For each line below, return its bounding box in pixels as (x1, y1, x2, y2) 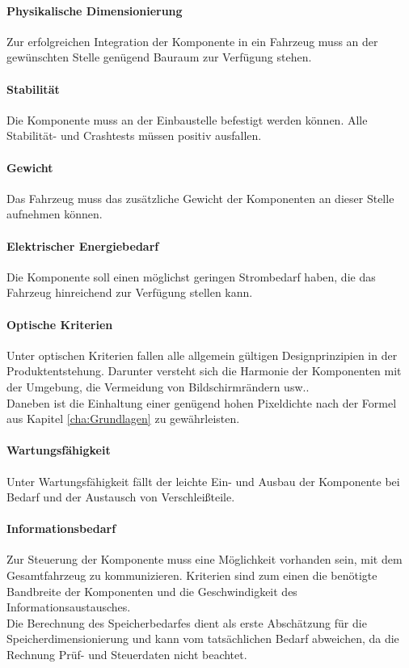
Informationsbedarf (6, 520, 116, 537)
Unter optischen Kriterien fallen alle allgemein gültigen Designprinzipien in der (6, 346, 398, 363)
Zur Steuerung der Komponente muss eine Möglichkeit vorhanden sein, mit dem (6, 551, 403, 568)
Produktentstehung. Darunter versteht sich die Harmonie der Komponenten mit (6, 362, 402, 379)
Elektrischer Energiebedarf (6, 237, 159, 254)
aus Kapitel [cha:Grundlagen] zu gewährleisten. (6, 410, 240, 427)
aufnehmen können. (6, 205, 103, 222)
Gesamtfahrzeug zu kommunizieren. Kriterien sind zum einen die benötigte (6, 567, 377, 584)
